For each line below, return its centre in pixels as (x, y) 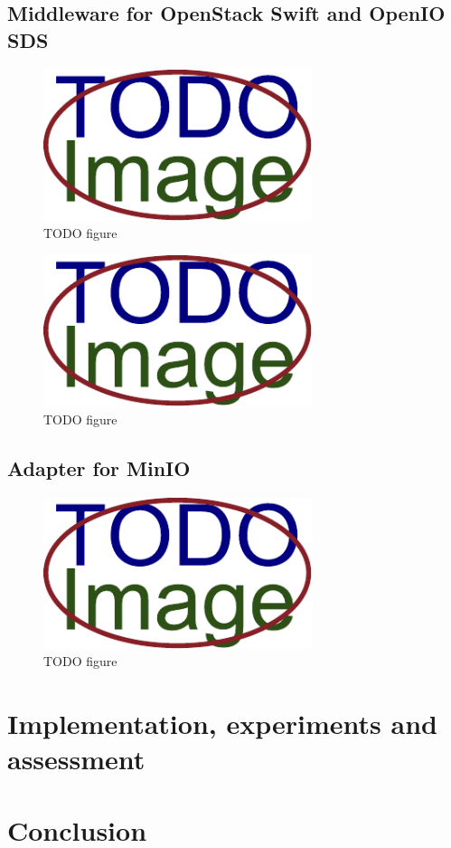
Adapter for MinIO (99, 467)
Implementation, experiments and (222, 724)
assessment (76, 759)
